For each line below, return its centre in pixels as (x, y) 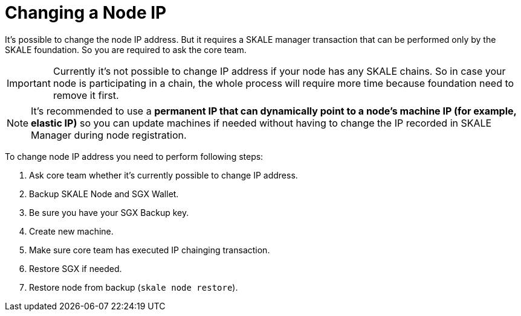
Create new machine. (71, 231)
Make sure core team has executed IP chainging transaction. (150, 250)
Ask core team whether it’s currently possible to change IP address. (163, 175)
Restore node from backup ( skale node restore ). (134, 287)
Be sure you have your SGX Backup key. (109, 212)
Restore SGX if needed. (76, 268)
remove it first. (86, 95)
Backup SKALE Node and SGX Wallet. (104, 194)
